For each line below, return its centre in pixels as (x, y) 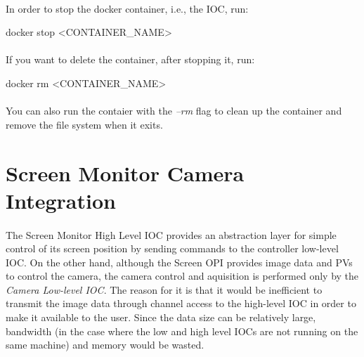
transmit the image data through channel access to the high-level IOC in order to (181, 303)
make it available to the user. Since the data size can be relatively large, (161, 317)
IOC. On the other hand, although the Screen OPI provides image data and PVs (179, 262)
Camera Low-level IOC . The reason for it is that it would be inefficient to (164, 289)
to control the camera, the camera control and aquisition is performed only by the (182, 276)
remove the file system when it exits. (84, 124)
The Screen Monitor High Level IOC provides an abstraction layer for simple (171, 234)
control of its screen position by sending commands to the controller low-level (172, 248)
